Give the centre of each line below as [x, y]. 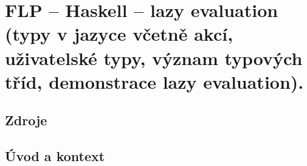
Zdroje [26, 120]
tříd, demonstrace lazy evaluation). [154, 81]
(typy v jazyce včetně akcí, [119, 34]
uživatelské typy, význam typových [154, 57]
